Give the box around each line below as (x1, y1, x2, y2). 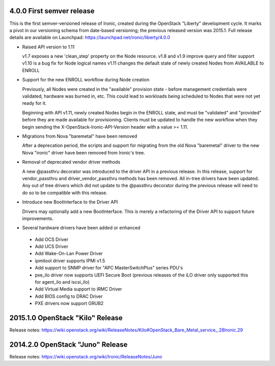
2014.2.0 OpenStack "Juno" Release (9, 340, 128, 349)
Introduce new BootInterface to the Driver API (22, 199, 118, 205)
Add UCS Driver (35, 243, 69, 250)
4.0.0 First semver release (9, 7, 95, 15)
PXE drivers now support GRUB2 (35, 300, 104, 307)
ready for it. (22, 100, 47, 106)
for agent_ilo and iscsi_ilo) (35, 279, 90, 285)
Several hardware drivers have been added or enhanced (22, 225, 141, 231)
